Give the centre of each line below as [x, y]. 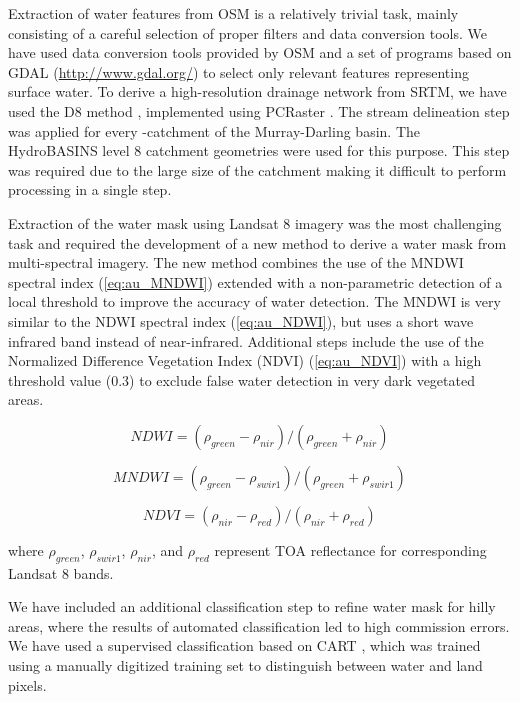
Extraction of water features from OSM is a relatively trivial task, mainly [233, 13]
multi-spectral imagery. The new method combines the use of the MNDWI [236, 262]
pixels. [27, 684]
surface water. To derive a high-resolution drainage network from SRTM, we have [257, 91]
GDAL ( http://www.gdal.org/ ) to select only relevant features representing [238, 71]
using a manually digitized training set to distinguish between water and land [245, 665]
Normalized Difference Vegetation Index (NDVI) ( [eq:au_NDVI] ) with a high [245, 360]
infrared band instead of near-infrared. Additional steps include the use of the [246, 340]
